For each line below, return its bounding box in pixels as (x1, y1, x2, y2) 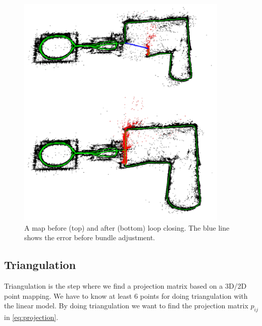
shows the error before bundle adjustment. (24, 232, 155, 243)
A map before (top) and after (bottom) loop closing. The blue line (24, 222, 230, 233)
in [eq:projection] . (4, 312, 59, 322)
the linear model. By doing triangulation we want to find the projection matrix (4, 300, 248, 311)
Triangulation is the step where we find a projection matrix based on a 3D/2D (4, 281, 247, 291)
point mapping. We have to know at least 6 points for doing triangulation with (4, 290, 248, 301)
